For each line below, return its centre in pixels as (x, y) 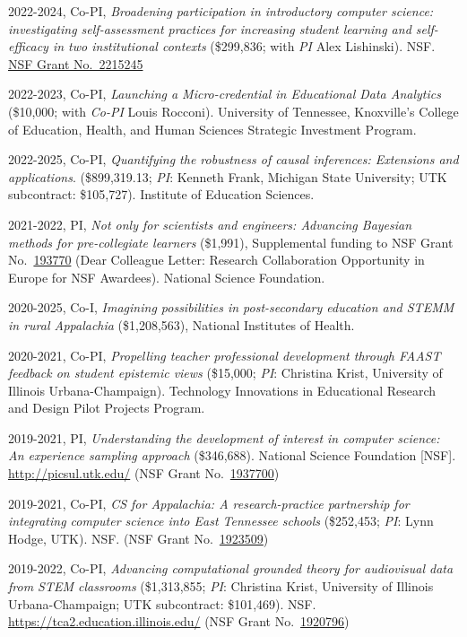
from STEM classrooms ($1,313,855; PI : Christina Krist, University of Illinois (221, 586)
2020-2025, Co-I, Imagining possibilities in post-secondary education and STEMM (231, 307)
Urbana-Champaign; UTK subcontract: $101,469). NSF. (162, 603)
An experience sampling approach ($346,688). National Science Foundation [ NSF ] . (232, 455)
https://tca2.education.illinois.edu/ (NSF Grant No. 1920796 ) (179, 621)
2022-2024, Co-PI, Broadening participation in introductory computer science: (221, 11)
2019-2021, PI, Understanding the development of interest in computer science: (224, 437)
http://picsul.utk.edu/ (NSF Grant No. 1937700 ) (144, 473)
